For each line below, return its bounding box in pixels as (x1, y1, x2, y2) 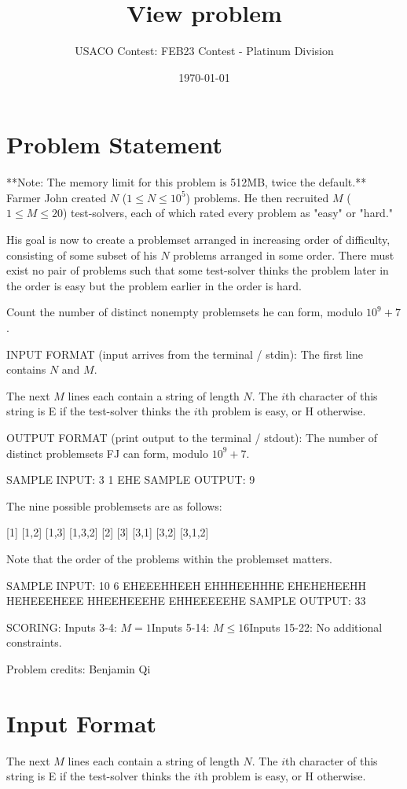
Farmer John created (6, 189, 107, 205)
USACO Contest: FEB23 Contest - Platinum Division (75, 42, 334, 59)
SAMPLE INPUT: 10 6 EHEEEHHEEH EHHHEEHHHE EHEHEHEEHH (6, 577, 367, 593)
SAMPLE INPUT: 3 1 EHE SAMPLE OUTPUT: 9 (6, 471, 255, 488)
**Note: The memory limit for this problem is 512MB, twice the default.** (6, 174, 367, 190)
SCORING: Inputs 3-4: (6, 618, 117, 635)
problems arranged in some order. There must (173, 246, 394, 263)
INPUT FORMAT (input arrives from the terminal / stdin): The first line (6, 345, 364, 362)
